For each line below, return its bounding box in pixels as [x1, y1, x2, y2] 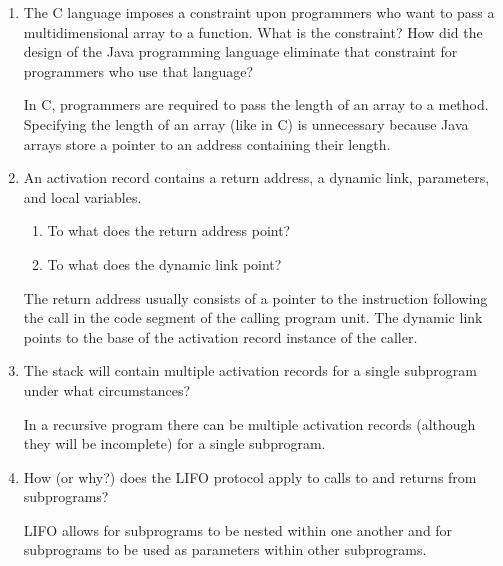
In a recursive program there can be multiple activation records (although [23, 413, 476, 434]
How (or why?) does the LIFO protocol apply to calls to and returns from [23, 466, 477, 487]
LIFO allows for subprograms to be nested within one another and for [23, 519, 453, 540]
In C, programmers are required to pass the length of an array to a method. [23, 94, 489, 115]
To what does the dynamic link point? [47, 253, 282, 274]
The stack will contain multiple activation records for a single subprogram [23, 360, 477, 381]
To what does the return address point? [47, 220, 291, 241]
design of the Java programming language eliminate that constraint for [23, 41, 458, 62]
